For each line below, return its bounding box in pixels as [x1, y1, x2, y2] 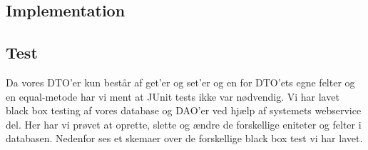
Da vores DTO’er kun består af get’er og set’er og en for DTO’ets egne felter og [6, 74, 355, 89]
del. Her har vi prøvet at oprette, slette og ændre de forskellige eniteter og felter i [6, 116, 362, 131]
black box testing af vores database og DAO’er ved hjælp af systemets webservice [6, 103, 362, 118]
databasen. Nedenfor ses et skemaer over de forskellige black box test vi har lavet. [6, 131, 363, 146]
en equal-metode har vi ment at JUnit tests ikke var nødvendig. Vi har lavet [6, 89, 339, 104]
